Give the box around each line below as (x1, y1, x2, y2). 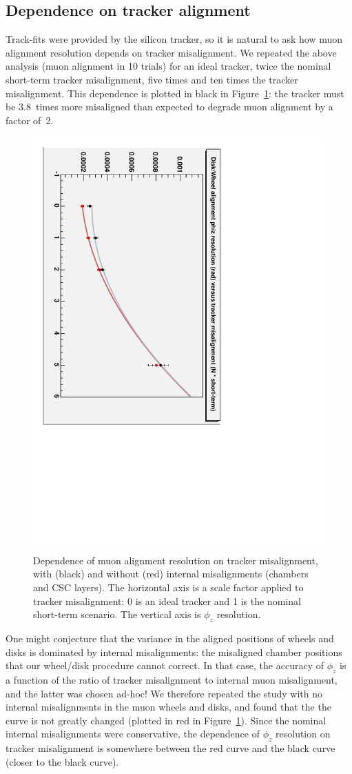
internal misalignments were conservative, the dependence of (6, 726, 260, 741)
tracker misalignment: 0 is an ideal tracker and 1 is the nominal (33, 593, 301, 608)
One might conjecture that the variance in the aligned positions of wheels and (6, 631, 334, 646)
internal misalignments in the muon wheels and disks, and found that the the (6, 699, 331, 714)
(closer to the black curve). (6, 754, 119, 768)
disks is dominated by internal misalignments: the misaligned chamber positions (6, 644, 342, 659)
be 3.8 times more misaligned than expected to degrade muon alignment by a (6, 99, 333, 114)
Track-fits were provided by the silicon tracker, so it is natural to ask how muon (6, 32, 343, 46)
